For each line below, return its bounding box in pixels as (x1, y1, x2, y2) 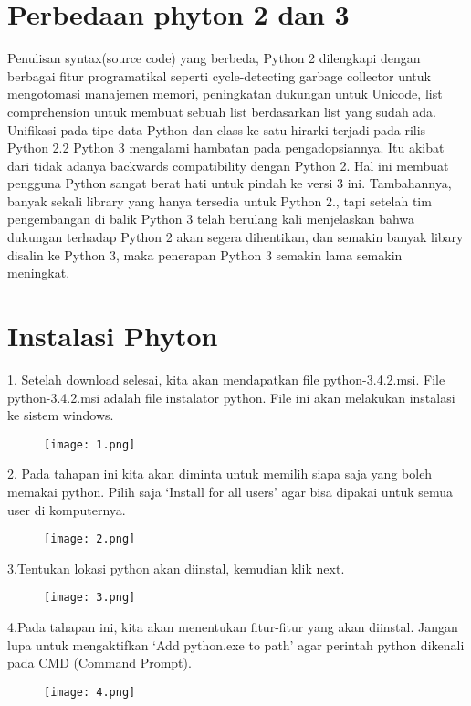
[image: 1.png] (44, 437, 136, 451)
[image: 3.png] (44, 591, 136, 605)
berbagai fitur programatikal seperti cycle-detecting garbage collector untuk (7, 66, 431, 85)
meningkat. (7, 263, 70, 282)
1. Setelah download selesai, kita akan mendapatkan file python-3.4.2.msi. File (7, 369, 445, 388)
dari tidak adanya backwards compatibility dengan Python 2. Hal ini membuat (7, 155, 449, 174)
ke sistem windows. (7, 406, 114, 425)
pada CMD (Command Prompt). (7, 653, 192, 672)
